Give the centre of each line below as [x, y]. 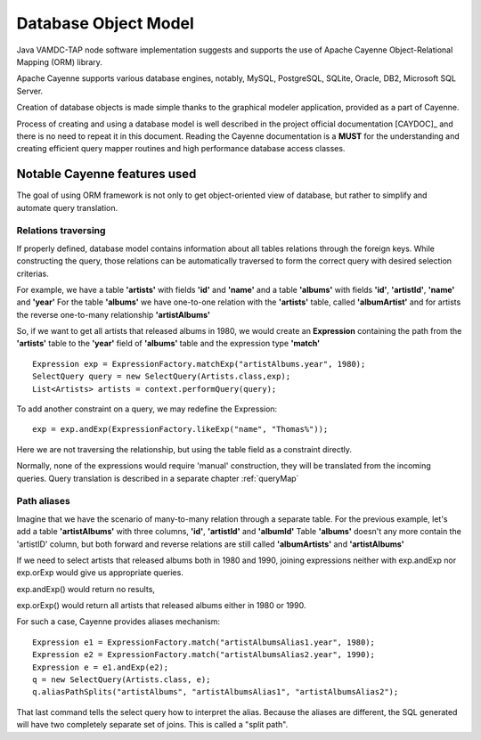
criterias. [33, 273]
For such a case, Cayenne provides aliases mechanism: [118, 622]
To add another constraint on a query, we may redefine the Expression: [147, 409]
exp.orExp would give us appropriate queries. [100, 573]
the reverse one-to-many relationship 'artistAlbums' [114, 314]
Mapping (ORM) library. [59, 61]
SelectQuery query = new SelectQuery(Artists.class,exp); [162, 377]
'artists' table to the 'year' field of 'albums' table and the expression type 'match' [168, 344]
